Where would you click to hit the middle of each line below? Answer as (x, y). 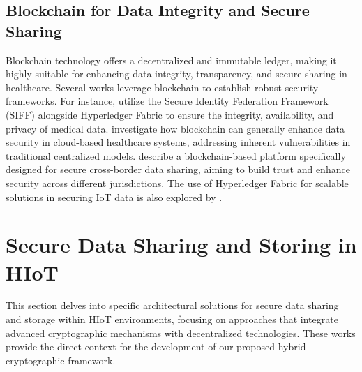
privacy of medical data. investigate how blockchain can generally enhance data (175, 128)
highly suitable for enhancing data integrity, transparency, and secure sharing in (176, 74)
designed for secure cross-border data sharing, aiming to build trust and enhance (178, 169)
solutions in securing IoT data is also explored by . (114, 196)
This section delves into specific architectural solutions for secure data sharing (172, 305)
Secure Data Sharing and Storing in (181, 245)
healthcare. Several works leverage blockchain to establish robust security (162, 87)
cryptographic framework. (61, 360)
